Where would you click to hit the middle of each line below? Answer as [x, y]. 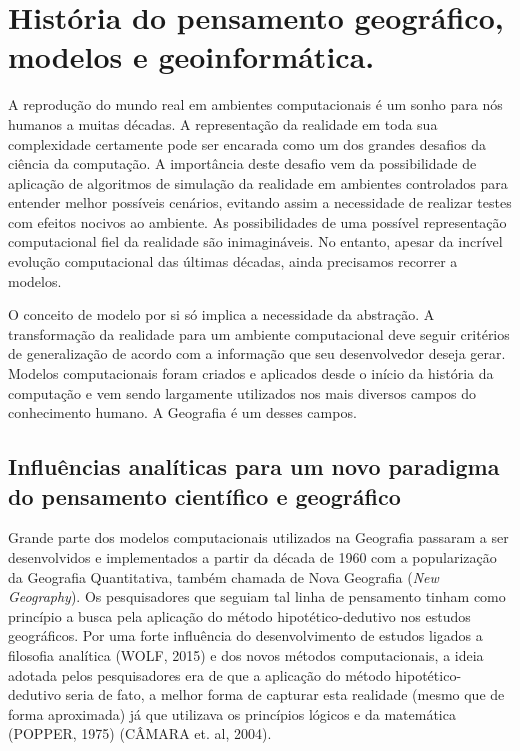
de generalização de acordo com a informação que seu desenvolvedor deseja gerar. [257, 353]
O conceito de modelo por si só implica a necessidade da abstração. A [221, 314]
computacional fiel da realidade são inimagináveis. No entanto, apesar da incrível [255, 241]
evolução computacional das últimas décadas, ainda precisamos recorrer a [233, 261]
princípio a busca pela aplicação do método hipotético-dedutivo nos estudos [239, 615]
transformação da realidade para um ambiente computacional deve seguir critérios [259, 333]
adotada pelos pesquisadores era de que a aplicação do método [199, 674]
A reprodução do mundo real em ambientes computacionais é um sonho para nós [255, 104]
